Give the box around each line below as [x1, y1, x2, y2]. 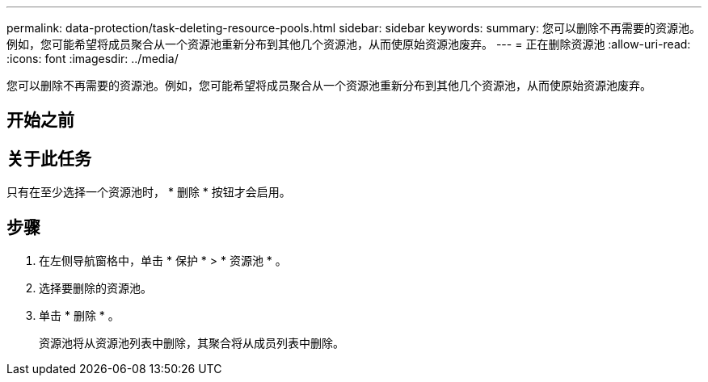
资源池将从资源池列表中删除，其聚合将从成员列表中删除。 [39, 336, 344, 351]
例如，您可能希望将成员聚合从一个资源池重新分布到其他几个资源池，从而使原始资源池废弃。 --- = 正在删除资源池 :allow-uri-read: [6, 37, 691, 51]
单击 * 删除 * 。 [39, 309, 120, 323]
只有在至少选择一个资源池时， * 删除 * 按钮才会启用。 [6, 185, 291, 199]
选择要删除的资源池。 [39, 281, 152, 296]
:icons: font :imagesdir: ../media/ [6, 52, 179, 65]
